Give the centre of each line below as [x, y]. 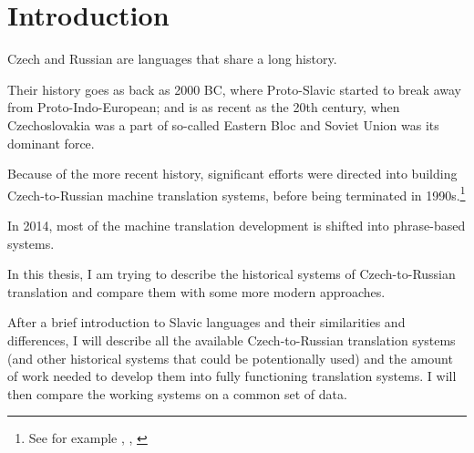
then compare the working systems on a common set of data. [177, 393]
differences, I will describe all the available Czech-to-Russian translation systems [232, 340]
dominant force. [51, 143]
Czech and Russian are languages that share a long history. [172, 59]
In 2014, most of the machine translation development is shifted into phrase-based [237, 225]
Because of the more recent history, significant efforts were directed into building [232, 174]
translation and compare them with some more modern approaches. [196, 291]
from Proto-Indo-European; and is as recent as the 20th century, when [204, 107]
